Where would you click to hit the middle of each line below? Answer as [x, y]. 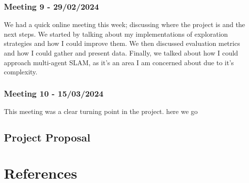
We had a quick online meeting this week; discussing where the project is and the [124, 24]
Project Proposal [47, 137]
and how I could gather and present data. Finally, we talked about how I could [121, 53]
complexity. [21, 72]
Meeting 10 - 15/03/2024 [54, 93]
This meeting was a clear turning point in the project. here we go [101, 111]
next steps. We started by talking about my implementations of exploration [116, 34]
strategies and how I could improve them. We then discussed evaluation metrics [122, 43]
